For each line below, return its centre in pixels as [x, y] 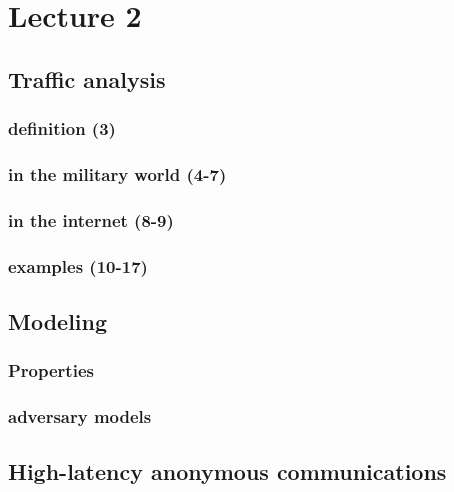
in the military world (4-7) [117, 173]
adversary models [80, 416]
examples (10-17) [78, 265]
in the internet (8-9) [91, 219]
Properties [51, 370]
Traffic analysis [87, 78]
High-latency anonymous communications [227, 471]
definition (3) [62, 128]
